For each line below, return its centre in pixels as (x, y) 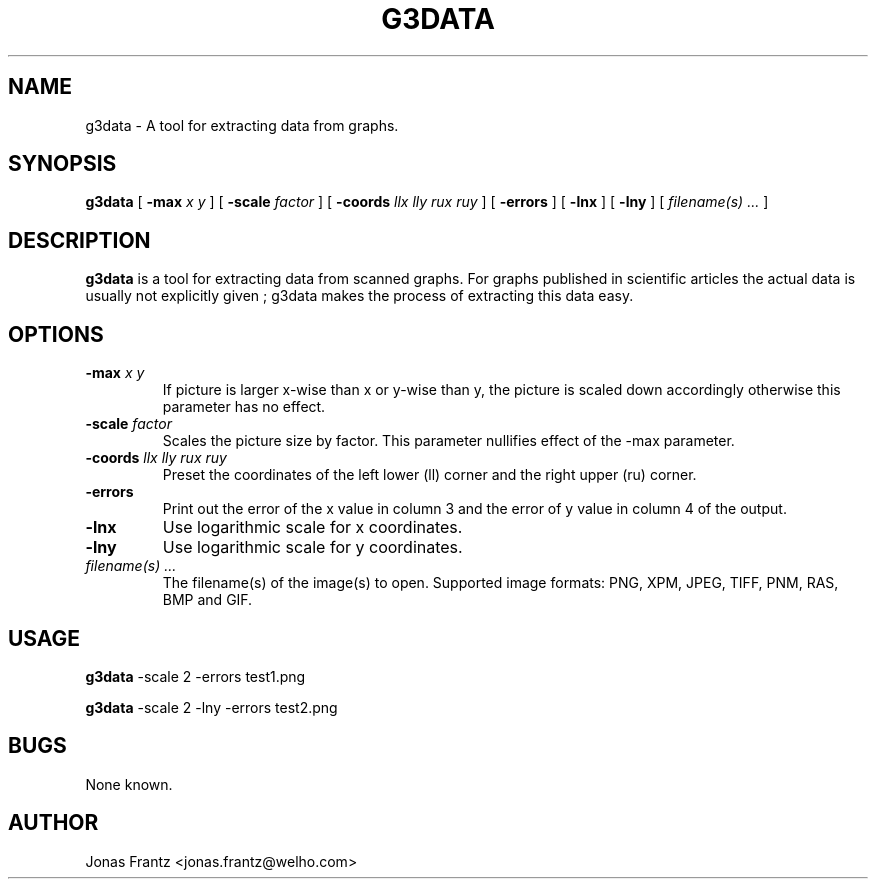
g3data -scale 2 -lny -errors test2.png (211, 707)
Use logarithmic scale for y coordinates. (312, 547)
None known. (129, 784)
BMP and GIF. (207, 600)
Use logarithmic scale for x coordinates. (312, 527)
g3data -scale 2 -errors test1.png (195, 676)
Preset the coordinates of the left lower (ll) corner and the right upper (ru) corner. (429, 475)
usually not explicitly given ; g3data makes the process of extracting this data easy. (359, 296)
